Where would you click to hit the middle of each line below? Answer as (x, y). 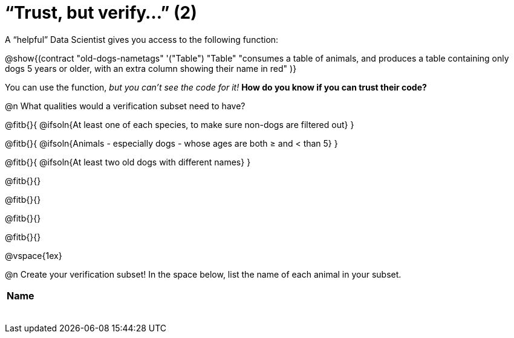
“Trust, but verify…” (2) (101, 13)
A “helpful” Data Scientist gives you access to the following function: (142, 39)
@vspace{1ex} (34, 255)
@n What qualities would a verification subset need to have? (125, 106)
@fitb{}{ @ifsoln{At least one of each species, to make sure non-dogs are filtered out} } (180, 124)
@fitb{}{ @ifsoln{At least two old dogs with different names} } (128, 162)
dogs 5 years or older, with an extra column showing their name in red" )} (151, 68)
